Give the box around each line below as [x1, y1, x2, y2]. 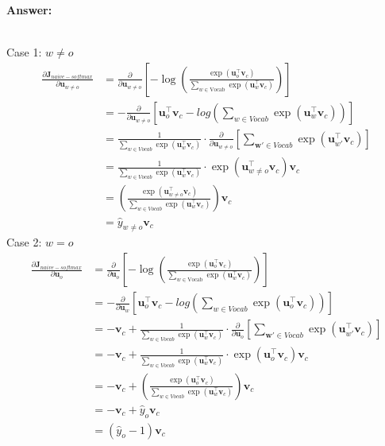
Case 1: [6, 44, 42, 60]
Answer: [6, 2, 52, 17]
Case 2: [6, 234, 42, 250]
